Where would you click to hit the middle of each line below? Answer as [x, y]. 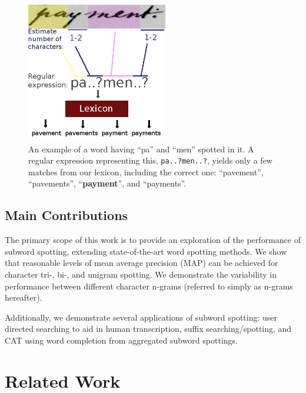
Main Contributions [66, 215]
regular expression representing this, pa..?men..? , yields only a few [150, 160]
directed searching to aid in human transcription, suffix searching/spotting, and [148, 329]
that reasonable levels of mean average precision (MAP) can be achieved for [142, 263]
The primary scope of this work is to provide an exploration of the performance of [153, 240]
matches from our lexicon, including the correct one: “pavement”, [146, 171]
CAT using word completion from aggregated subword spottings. [121, 340]
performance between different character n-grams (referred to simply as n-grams [149, 286]
